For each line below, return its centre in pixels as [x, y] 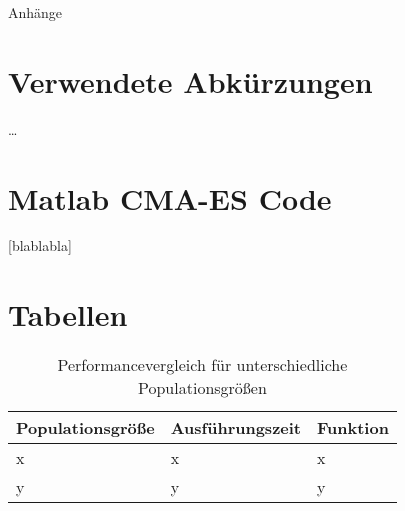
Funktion [353, 428]
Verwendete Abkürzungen [190, 80]
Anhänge [35, 12]
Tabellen [68, 314]
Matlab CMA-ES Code [170, 197]
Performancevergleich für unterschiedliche [202, 365]
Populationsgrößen [202, 388]
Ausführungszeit [235, 428]
